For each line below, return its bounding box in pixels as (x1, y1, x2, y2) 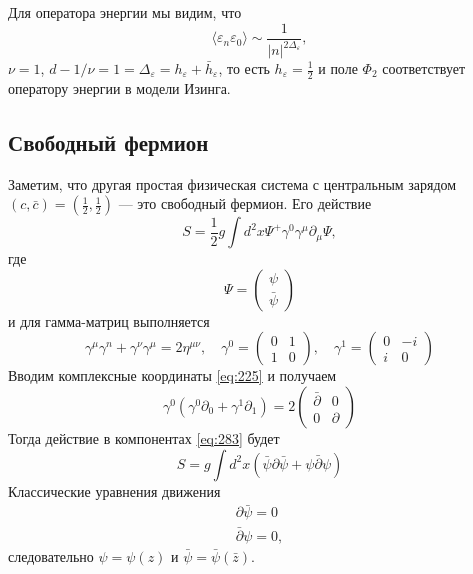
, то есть (218, 58, 270, 78)
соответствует (382, 58, 466, 78)
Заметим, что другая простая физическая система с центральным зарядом (8, 173, 457, 194)
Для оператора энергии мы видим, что (8, 2, 242, 22)
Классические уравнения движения (8, 480, 221, 501)
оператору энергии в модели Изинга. (8, 77, 231, 98)
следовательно (8, 545, 94, 566)
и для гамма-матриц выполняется (8, 310, 210, 331)
